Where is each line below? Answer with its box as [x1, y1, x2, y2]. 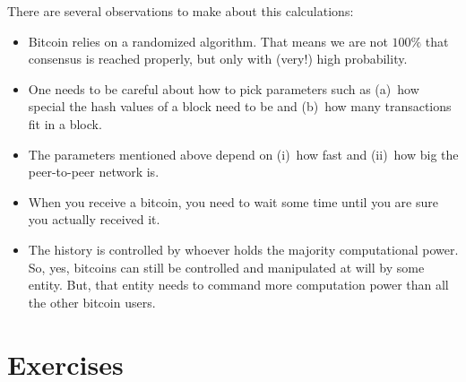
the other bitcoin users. [28, 292, 156, 311]
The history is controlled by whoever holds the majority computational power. [28, 239, 459, 258]
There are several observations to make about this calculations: [7, 2, 354, 20]
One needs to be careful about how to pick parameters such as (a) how [28, 79, 419, 98]
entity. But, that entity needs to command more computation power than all [28, 275, 449, 294]
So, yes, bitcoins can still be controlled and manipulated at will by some [28, 257, 425, 276]
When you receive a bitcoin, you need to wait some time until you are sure [28, 192, 438, 211]
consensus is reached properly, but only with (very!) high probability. [28, 49, 408, 68]
